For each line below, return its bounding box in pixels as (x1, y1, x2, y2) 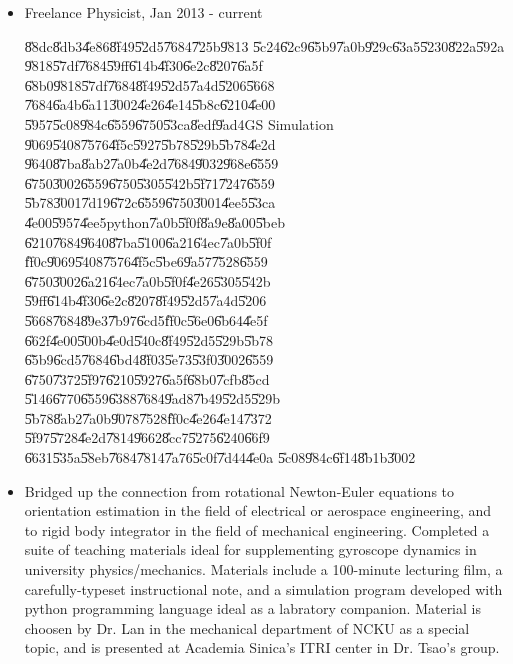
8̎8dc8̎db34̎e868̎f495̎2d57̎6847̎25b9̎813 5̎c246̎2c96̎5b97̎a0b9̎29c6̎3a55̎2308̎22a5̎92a (24, 35, 505, 56)
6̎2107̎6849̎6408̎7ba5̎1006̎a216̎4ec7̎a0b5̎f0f (24, 231, 272, 252)
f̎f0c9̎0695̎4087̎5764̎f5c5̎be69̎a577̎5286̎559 (24, 251, 268, 272)
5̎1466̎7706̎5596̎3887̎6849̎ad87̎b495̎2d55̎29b (24, 388, 280, 409)
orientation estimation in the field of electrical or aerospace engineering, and (24, 500, 492, 521)
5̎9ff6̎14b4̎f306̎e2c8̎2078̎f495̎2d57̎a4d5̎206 (24, 290, 267, 311)
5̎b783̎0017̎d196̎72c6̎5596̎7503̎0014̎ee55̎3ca (24, 192, 276, 213)
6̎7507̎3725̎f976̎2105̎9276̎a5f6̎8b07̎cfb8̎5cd (24, 368, 270, 389)
